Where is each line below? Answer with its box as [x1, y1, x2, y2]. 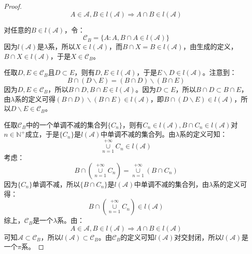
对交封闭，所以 [174, 232, 222, 242]
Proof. [4, 1, 22, 11]
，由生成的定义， [183, 41, 238, 52]
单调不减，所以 [32, 179, 80, 189]
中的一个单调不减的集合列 [26, 119, 108, 129]
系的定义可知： [179, 129, 227, 139]
